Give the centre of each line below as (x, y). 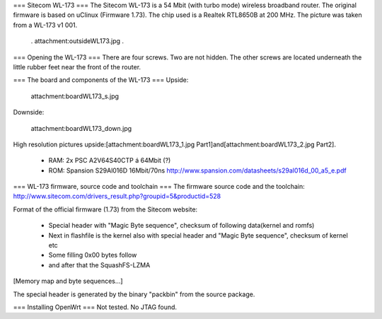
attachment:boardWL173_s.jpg (75, 96)
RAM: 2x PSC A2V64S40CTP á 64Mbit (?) (110, 161)
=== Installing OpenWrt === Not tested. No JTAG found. (95, 307)
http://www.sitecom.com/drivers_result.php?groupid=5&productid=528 (117, 196)
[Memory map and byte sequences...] (68, 281)
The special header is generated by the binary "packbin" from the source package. (134, 294)
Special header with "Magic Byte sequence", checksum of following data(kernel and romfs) (181, 226)
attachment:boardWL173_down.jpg (81, 128)
